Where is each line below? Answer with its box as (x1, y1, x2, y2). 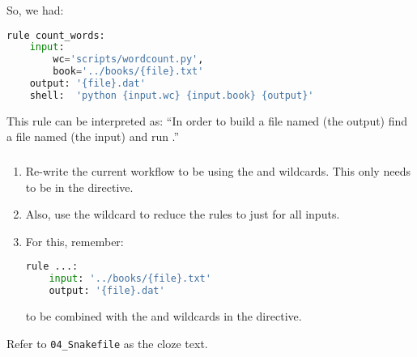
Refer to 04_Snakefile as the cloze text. (6, 334, 208, 351)
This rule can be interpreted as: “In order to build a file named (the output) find (6, 112, 408, 129)
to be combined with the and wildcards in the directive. (25, 307, 302, 324)
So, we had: (6, 2, 64, 18)
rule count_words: (6, 29, 105, 41)
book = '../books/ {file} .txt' (53, 66, 204, 78)
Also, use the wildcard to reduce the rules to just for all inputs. (25, 206, 340, 223)
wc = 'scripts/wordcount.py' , (53, 53, 204, 66)
